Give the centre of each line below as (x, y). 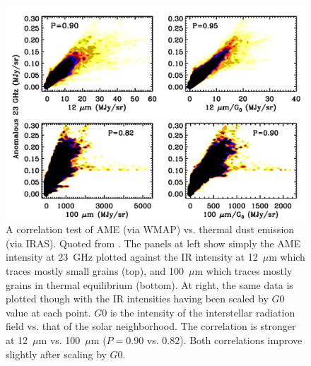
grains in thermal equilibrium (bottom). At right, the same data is (149, 284)
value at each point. (48, 312)
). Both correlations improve (241, 340)
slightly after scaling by (56, 354)
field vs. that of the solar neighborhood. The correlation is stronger (151, 326)
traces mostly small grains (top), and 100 (95, 271)
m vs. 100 (59, 340)
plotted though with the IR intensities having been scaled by (137, 299)
